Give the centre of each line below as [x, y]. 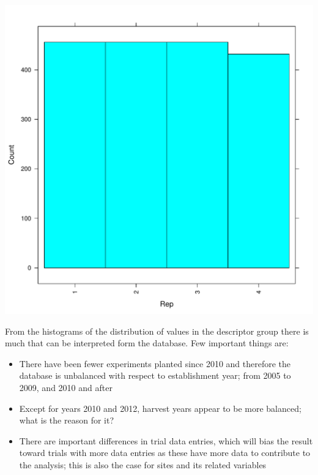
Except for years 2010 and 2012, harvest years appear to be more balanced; [160, 408]
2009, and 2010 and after [66, 387]
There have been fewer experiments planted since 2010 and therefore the [155, 363]
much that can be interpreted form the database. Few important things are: [147, 343]
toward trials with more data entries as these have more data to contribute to [165, 453]
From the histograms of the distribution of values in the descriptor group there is [157, 331]
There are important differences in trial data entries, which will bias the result [166, 440]
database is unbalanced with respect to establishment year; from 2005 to [155, 375]
